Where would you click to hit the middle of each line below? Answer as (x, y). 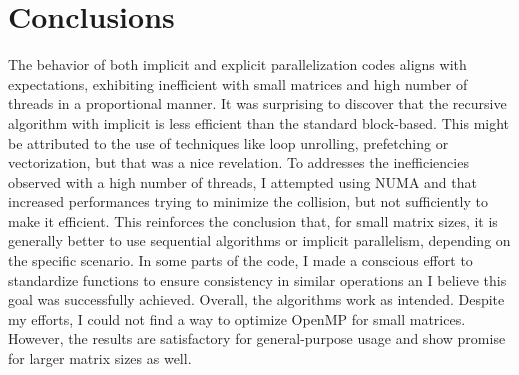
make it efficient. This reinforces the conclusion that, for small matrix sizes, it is (253, 220)
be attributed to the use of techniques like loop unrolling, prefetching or (228, 142)
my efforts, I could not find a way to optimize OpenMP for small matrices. (237, 318)
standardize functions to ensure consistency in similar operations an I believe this (257, 279)
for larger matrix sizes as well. (100, 358)
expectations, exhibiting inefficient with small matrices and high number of (238, 83)
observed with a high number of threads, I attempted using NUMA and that (242, 181)
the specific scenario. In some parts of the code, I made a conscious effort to (240, 260)
